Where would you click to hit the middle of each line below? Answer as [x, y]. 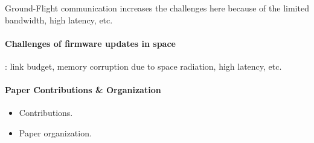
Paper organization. [55, 132]
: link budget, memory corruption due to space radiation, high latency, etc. [143, 66]
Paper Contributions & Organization [83, 90]
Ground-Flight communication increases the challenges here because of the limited [157, 8]
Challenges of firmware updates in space [90, 43]
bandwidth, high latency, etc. [59, 20]
